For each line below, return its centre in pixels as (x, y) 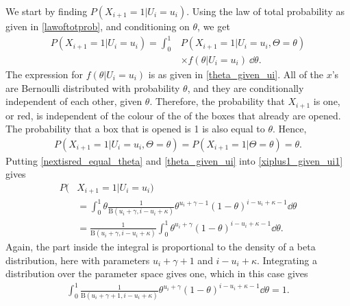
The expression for (45, 74)
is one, (327, 101)
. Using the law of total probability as (265, 11)
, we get (214, 26)
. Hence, (289, 129)
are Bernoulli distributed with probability (93, 87)
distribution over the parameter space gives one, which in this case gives (157, 273)
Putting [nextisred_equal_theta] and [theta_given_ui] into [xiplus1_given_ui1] (174, 160)
